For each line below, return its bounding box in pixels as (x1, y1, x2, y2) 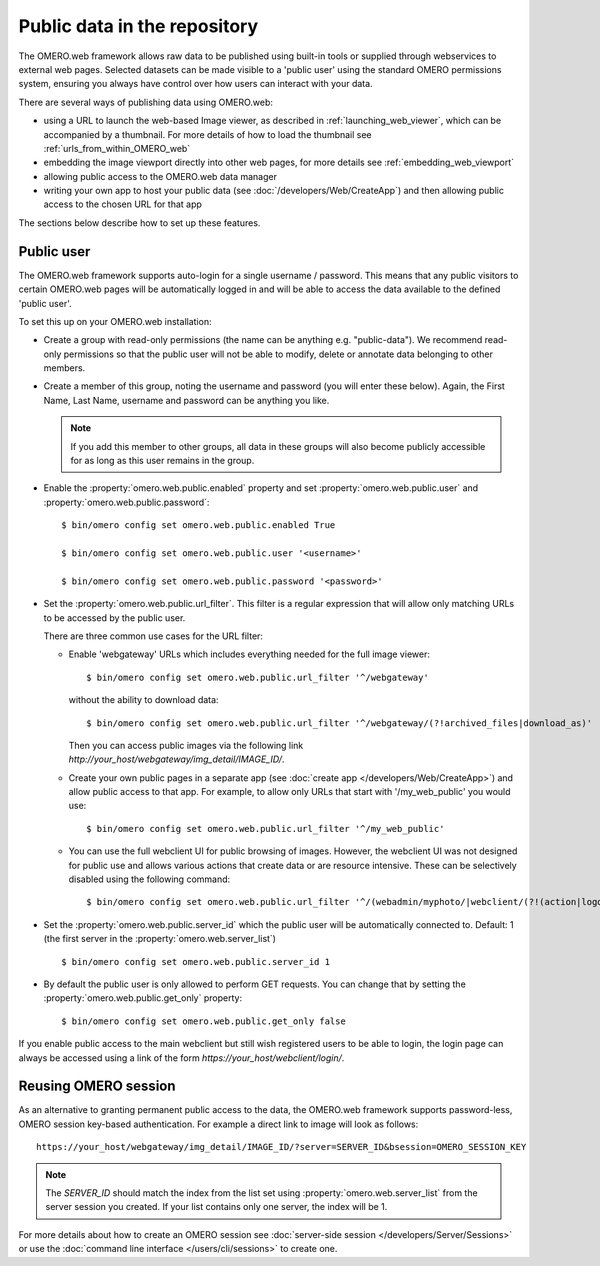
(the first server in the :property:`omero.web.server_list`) (43, 933, 277, 945)
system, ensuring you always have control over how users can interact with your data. (18, 78, 374, 90)
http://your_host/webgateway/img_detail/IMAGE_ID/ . (68, 753, 285, 765)
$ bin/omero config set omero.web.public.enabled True (61, 520, 336, 531)
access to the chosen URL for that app (43, 198, 202, 210)
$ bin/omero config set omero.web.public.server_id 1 (61, 956, 330, 967)
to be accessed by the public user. (43, 611, 186, 624)
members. (43, 362, 86, 374)
